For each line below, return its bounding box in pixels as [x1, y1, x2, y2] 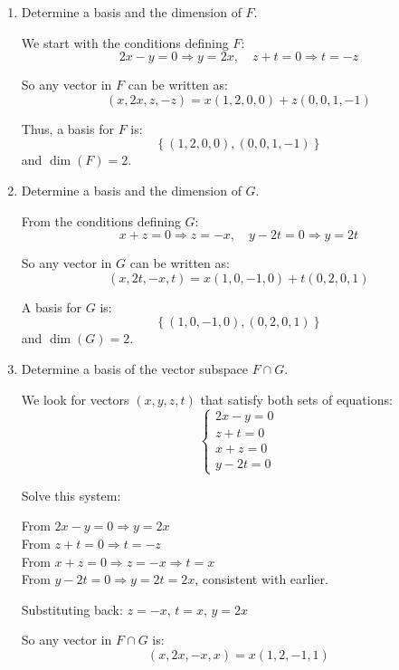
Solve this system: [21, 485, 121, 504]
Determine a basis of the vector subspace [21, 359, 249, 378]
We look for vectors [21, 389, 129, 408]
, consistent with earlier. [195, 569, 328, 589]
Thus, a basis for [21, 119, 114, 138]
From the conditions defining [21, 211, 181, 230]
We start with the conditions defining [21, 33, 229, 52]
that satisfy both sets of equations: [200, 389, 393, 408]
